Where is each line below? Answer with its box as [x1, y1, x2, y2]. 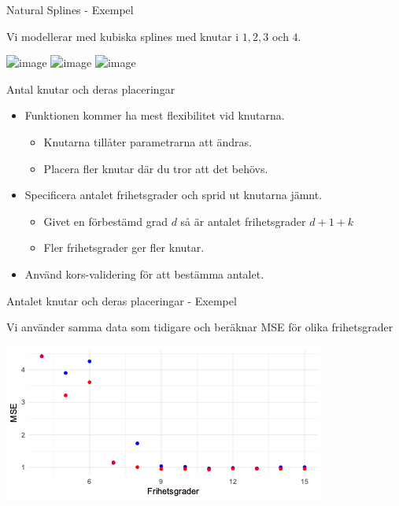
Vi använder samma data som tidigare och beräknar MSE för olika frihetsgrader [6, 319, 393, 335]
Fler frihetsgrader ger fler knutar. [43, 239, 205, 256]
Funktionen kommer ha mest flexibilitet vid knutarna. [24, 107, 285, 124]
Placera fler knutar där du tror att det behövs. [43, 160, 268, 176]
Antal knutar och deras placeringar [6, 80, 175, 97]
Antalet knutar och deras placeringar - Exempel [6, 292, 237, 308]
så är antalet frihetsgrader [180, 212, 306, 229]
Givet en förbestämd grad [43, 212, 168, 229]
